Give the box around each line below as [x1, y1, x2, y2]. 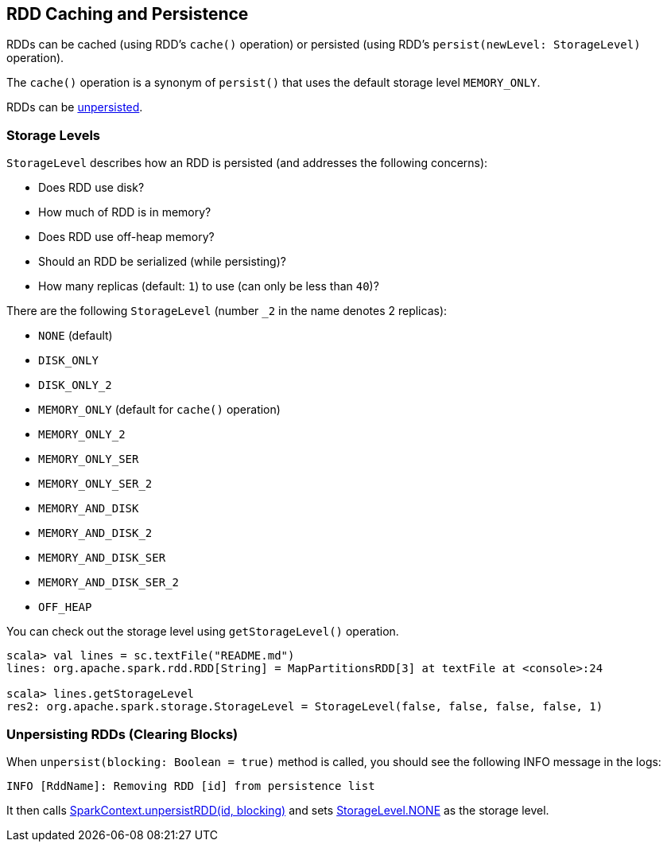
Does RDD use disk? [38, 181, 145, 195]
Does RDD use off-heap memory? [38, 230, 215, 244]
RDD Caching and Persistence [6, 4, 249, 24]
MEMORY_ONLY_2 [38, 428, 126, 442]
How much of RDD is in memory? [38, 205, 211, 220]
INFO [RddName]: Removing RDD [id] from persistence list [6, 779, 375, 792]
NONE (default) [38, 329, 113, 343]
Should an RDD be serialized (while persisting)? [38, 255, 286, 269]
